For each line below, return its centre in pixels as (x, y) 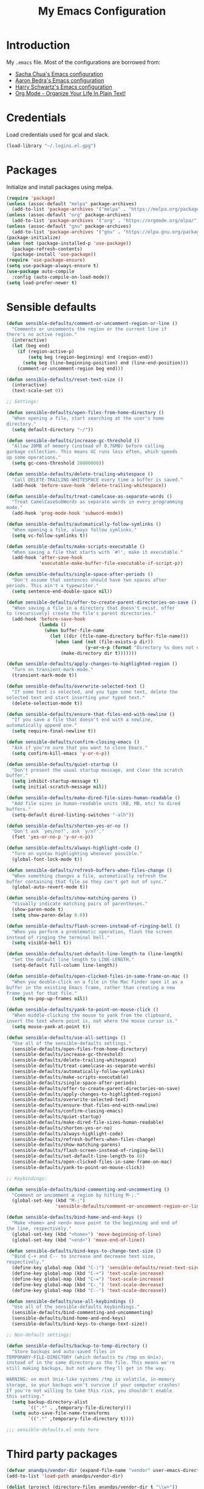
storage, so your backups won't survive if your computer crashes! (93, 1385)
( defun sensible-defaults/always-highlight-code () (73, 848)
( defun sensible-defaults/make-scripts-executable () (76, 547)
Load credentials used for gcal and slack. (58, 134)
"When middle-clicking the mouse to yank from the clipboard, (92, 1015)
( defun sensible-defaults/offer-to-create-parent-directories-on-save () (102, 602)
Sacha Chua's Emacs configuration (59, 73)
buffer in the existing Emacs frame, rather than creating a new (90, 987)
